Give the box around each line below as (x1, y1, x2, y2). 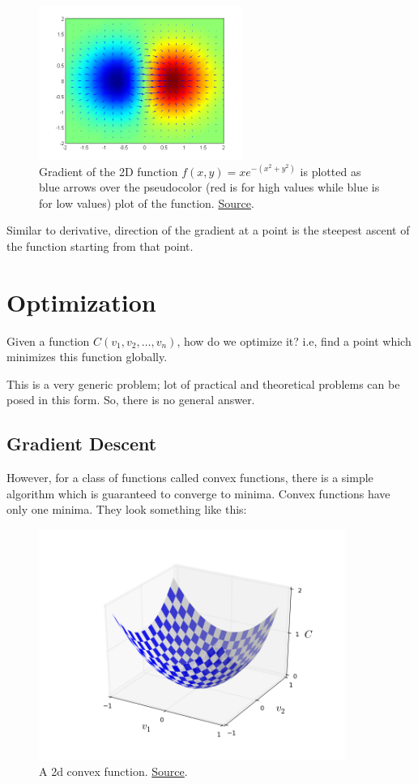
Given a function (6, 332, 90, 349)
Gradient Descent (6, 431, 157, 456)
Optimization (6, 285, 156, 318)
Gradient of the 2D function (39, 162, 178, 179)
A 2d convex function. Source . (39, 763, 188, 780)
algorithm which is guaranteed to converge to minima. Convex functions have (6, 485, 390, 502)
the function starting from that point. (6, 237, 194, 254)
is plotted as (300, 162, 361, 179)
